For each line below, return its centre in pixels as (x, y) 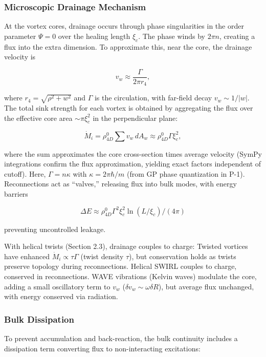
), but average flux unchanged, (206, 286)
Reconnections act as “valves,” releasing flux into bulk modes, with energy (120, 184)
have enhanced (27, 256)
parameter (20, 36)
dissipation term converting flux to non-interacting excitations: (102, 348)
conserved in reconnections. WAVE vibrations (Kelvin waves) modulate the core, (130, 276)
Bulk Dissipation (39, 319)
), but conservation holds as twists (183, 256)
